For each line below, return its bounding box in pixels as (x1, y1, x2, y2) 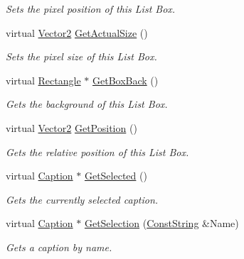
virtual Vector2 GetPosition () (6, 120, 137, 135)
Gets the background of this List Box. (6, 97, 168, 111)
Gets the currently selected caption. (6, 192, 159, 206)
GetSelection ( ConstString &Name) (84, 216, 239, 231)
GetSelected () (84, 168, 147, 183)
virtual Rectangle (6, 72, 81, 87)
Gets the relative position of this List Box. (6, 144, 189, 159)
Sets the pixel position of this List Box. (6, 1, 176, 16)
